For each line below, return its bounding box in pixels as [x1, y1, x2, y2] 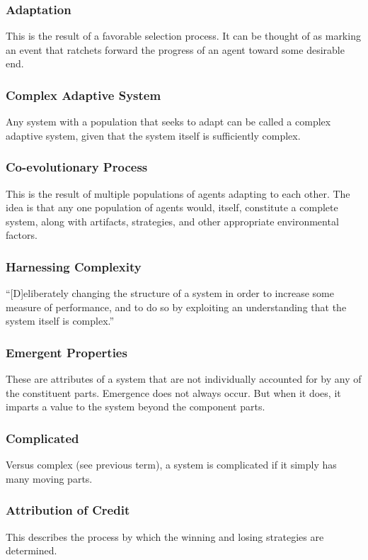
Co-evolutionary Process [6, 158, 148, 176]
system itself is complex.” [6, 313, 115, 328]
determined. [6, 543, 57, 558]
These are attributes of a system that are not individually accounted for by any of [6, 371, 362, 386]
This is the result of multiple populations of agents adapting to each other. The [6, 186, 350, 201]
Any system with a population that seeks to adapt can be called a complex [6, 114, 331, 129]
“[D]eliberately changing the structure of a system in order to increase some [6, 286, 334, 301]
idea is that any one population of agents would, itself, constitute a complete [6, 200, 338, 215]
